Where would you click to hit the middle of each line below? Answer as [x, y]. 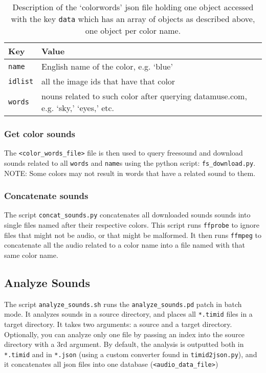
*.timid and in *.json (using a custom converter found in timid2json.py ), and [131, 354]
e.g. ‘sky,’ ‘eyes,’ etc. [78, 108]
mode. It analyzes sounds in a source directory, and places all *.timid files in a [128, 314]
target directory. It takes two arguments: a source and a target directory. [118, 324]
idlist [21, 81]
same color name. [31, 255]
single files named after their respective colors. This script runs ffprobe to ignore [132, 225]
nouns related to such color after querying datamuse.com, [144, 96]
